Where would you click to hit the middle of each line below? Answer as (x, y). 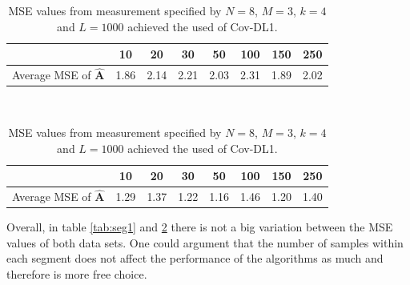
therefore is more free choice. (77, 274)
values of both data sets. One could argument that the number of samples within (205, 242)
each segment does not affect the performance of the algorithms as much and (195, 258)
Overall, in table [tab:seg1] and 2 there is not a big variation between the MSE (200, 227)
